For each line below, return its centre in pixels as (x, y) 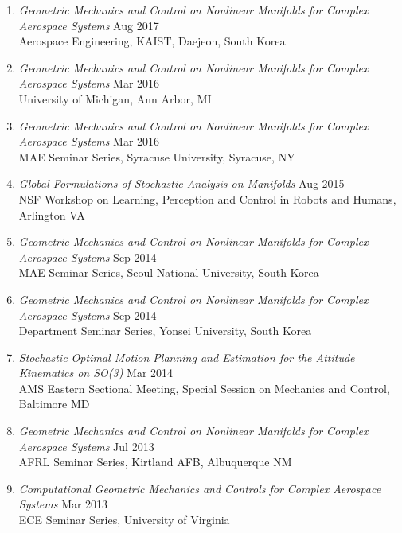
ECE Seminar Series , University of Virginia (124, 520)
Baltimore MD (54, 404)
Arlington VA (52, 214)
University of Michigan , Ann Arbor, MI (115, 98)
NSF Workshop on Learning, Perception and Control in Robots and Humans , (207, 198)
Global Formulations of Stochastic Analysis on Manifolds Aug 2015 (181, 183)
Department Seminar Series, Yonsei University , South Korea (165, 331)
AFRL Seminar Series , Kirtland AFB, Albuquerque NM (155, 462)
